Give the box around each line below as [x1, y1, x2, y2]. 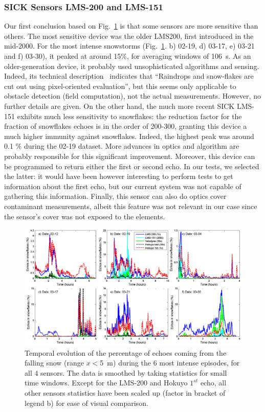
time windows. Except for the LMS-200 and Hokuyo [25, 377, 188, 388]
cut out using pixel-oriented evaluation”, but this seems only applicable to [4, 80, 236, 91]
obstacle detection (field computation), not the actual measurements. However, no [4, 90, 261, 101]
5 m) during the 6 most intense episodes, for [100, 357, 240, 368]
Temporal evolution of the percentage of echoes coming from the [25, 347, 227, 358]
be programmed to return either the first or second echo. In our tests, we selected [4, 161, 259, 171]
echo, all [200, 377, 227, 388]
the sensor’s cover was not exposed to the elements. [4, 211, 165, 221]
